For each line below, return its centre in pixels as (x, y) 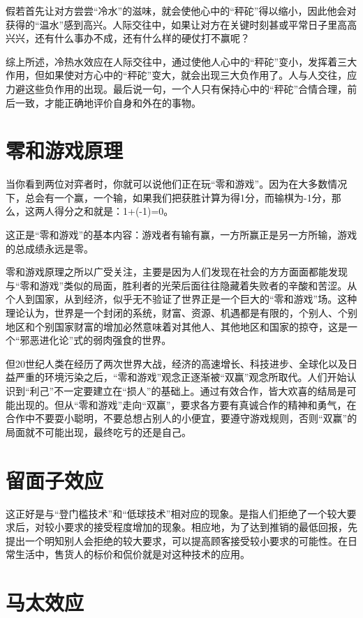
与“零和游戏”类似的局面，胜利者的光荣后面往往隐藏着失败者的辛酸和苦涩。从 (181, 285)
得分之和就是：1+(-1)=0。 (114, 211)
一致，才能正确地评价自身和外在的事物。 (108, 102)
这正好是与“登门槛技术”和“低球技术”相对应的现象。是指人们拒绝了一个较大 (176, 513)
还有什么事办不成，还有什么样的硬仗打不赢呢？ (142, 38)
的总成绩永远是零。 (50, 248)
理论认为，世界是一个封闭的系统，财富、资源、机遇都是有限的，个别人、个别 (181, 313)
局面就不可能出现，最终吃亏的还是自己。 (98, 431)
